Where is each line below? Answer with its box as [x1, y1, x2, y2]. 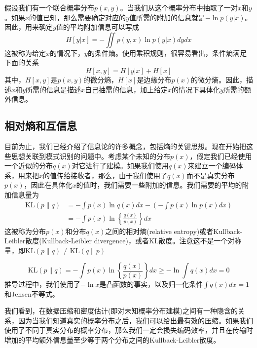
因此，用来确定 [4, 22, 53, 32]
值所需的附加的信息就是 [129, 12, 205, 22]
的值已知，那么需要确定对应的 [29, 12, 126, 22]
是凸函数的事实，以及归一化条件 [99, 279, 203, 289]
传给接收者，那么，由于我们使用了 [57, 170, 168, 180]
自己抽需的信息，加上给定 [84, 84, 168, 94]
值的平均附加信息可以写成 [56, 22, 139, 32]
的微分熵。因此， [190, 74, 246, 84]
